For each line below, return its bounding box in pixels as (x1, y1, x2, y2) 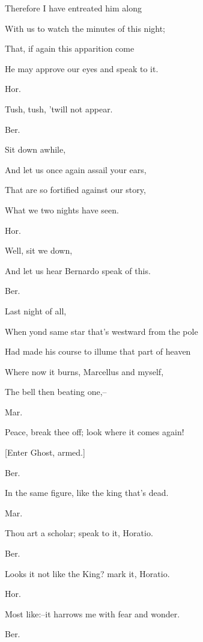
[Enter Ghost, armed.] (5, 446, 85, 459)
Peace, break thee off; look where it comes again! (5, 426, 184, 438)
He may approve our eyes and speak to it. (5, 62, 159, 75)
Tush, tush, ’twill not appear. (5, 102, 113, 115)
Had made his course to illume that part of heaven (5, 345, 191, 358)
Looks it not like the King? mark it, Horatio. (5, 567, 170, 579)
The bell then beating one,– (5, 385, 107, 398)
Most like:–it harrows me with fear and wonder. (5, 607, 180, 620)
